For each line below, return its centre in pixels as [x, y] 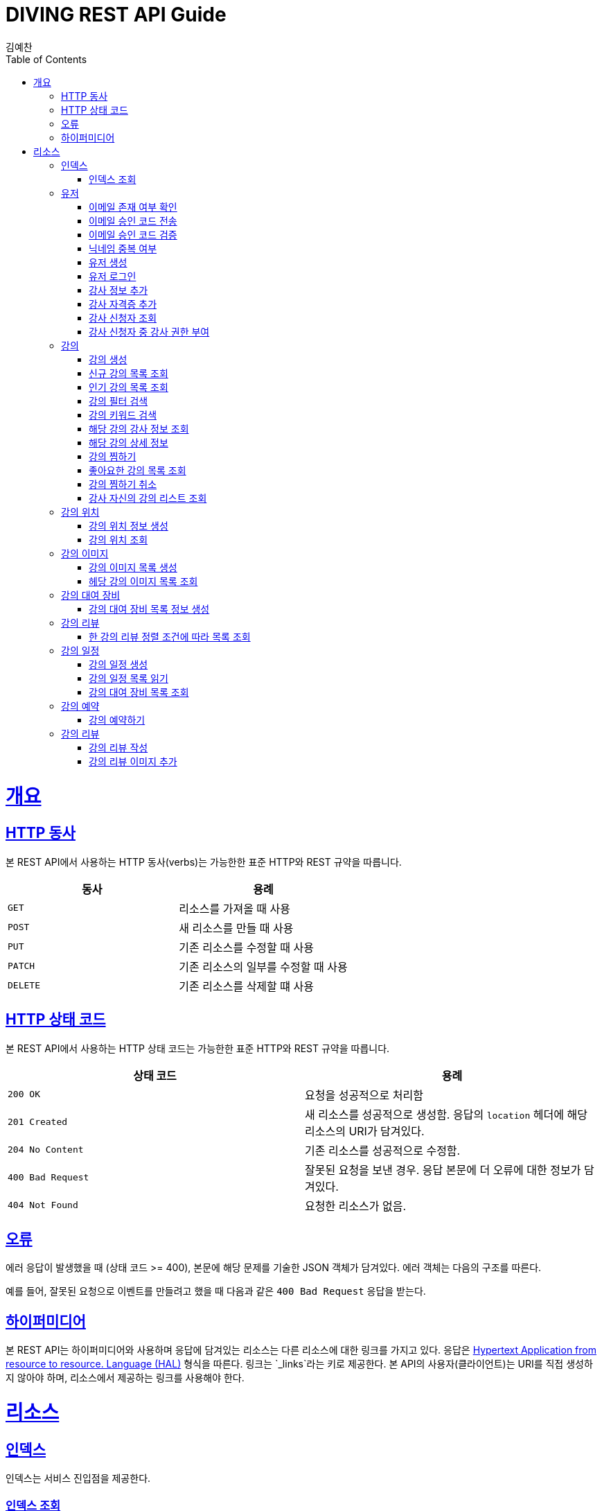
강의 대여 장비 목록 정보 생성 [149, 609]
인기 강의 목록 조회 [129, 387]
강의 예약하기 [117, 719]
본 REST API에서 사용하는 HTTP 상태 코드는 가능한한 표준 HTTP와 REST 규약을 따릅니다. [198, 1048]
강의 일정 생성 [118, 664]
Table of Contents [46, 59]
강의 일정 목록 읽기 [129, 678]
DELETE [24, 986]
